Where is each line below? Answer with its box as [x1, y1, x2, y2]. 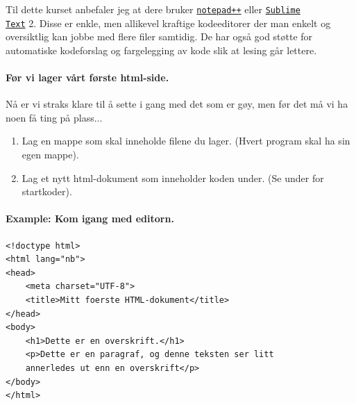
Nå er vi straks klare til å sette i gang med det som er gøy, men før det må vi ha [6, 97, 348, 111]
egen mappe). [22, 147, 79, 162]
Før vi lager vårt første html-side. [6, 70, 169, 85]
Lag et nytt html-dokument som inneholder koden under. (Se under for [22, 170, 324, 185]
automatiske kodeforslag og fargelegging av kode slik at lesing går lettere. [6, 42, 317, 57]
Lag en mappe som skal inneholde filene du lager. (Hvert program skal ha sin [22, 133, 350, 148]
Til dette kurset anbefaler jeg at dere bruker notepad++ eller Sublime [6, 2, 300, 16]
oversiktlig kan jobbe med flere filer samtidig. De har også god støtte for [6, 29, 313, 44]
